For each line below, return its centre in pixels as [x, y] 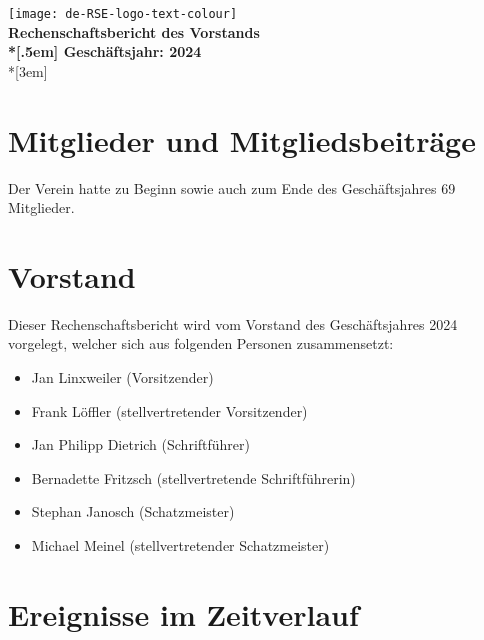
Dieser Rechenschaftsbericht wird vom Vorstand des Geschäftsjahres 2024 [233, 323]
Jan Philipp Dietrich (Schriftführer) [140, 444]
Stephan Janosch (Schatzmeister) [133, 511]
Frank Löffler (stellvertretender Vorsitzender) [169, 410]
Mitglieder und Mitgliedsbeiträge [242, 139]
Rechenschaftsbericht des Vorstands [134, 31]
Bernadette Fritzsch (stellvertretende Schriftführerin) [193, 477]
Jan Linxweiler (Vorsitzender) [122, 377]
